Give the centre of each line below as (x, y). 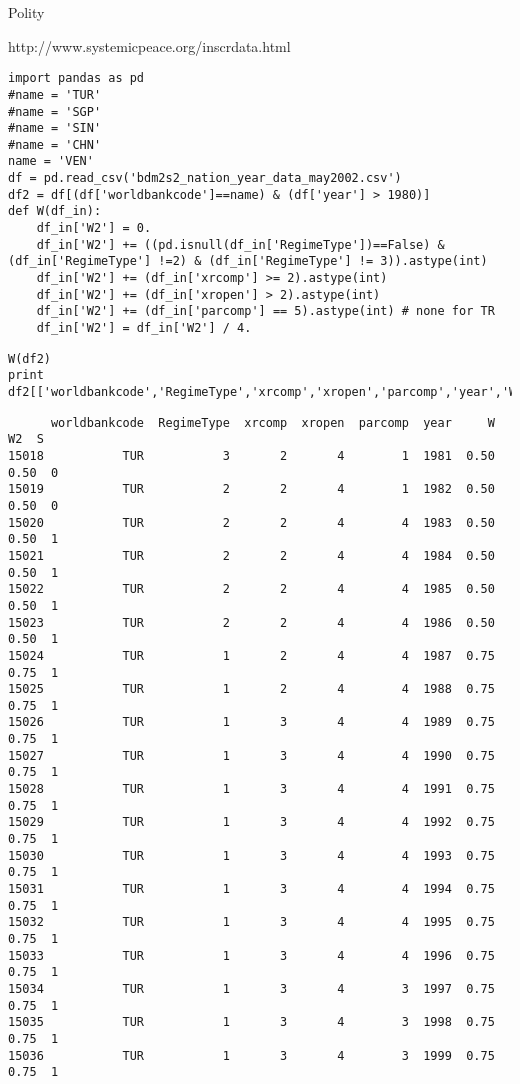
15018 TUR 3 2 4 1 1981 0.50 (251, 455)
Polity (26, 12)
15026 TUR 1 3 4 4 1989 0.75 (251, 722)
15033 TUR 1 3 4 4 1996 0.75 (251, 955)
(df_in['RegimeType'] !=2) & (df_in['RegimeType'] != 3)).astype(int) (248, 261)
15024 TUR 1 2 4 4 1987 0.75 (251, 655)
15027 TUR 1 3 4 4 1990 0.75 (251, 755)
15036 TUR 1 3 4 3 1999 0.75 (251, 1055)
